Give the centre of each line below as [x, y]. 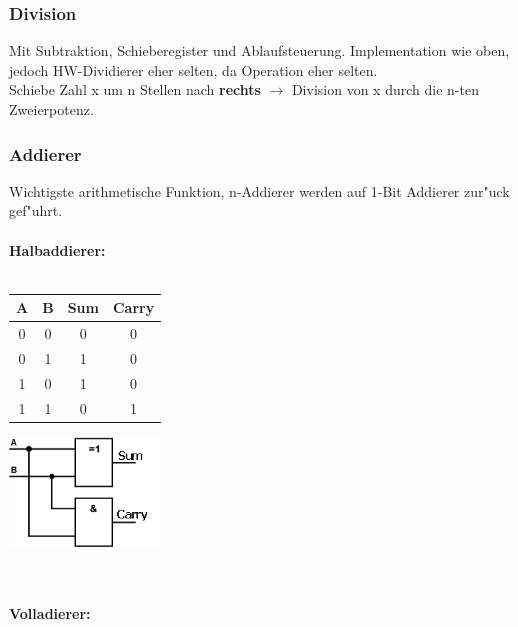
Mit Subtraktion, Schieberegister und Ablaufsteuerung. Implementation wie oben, [259, 50]
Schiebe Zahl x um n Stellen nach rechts [135, 89]
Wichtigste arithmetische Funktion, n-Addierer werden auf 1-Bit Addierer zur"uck [259, 190]
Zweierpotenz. [51, 109]
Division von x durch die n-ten [385, 89]
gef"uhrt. [36, 210]
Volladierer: [50, 613]
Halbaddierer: [57, 249]
